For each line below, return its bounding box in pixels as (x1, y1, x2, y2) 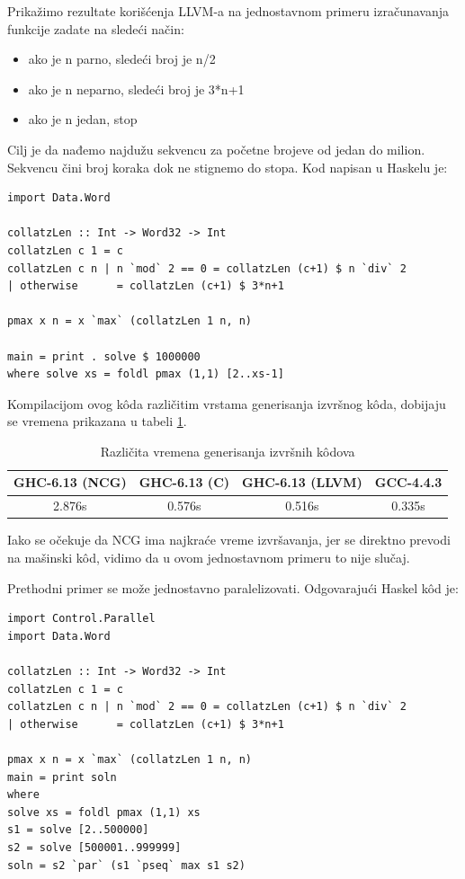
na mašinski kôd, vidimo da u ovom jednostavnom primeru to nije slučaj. (7, 548, 410, 566)
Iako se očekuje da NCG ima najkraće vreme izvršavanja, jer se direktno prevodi (7, 530, 451, 549)
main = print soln (7, 770, 117, 784)
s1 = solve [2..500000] (7, 823, 149, 837)
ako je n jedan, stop (28, 110, 138, 129)
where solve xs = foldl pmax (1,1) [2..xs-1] (7, 368, 284, 381)
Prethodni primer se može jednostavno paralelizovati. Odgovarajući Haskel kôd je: (7, 578, 459, 597)
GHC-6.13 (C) (139, 473, 230, 492)
